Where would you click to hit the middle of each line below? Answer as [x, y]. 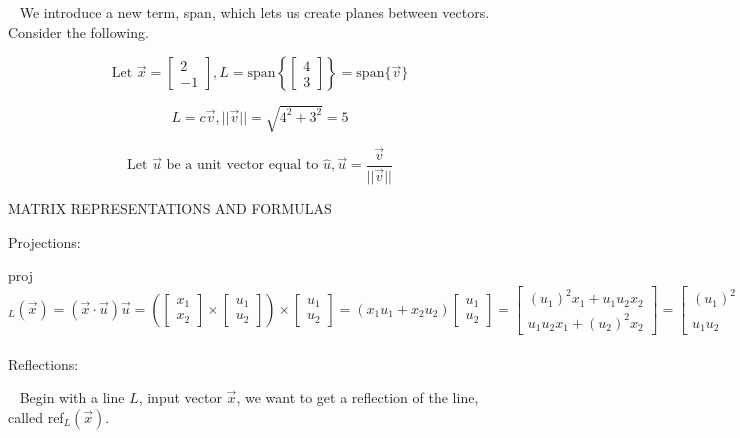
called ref [36, 416]
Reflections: [43, 363]
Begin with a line [72, 397]
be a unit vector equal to [242, 165]
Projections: [44, 241]
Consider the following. [78, 31]
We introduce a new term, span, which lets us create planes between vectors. [254, 12]
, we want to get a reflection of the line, [357, 397]
